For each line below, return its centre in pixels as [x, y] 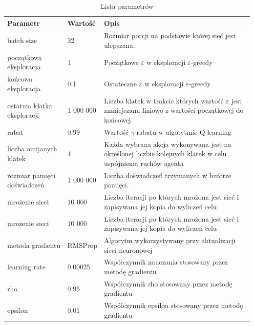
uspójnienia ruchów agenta [144, 163]
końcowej [117, 119]
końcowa [20, 79]
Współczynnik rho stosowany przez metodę [168, 283]
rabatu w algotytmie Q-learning [184, 132]
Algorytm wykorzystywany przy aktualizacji [170, 240]
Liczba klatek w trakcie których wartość [164, 100]
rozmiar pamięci [32, 175]
